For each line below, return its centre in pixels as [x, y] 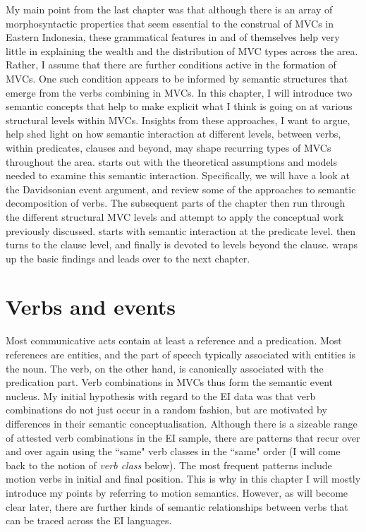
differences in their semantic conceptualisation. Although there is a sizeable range [182, 423]
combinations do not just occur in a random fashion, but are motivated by [166, 410]
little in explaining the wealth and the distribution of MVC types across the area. [182, 50]
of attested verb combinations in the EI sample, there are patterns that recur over [183, 437]
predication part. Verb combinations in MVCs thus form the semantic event [170, 382]
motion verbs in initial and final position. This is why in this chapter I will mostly [183, 479]
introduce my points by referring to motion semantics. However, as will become [177, 492]
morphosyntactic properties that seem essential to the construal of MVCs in [170, 23]
